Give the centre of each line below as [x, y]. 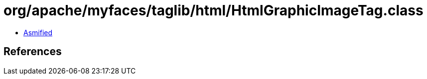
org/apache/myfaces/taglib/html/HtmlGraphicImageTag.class [213, 10]
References [33, 52]
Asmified [38, 32]
